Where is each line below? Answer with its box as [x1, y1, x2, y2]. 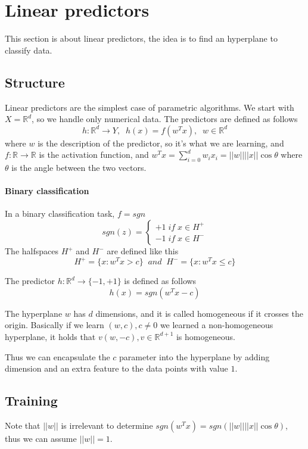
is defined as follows [124, 275, 197, 287]
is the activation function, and [39, 148, 149, 161]
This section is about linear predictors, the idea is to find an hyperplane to [5, 32, 278, 45]
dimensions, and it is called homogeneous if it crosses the [95, 307, 303, 319]
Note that [5, 419, 41, 431]
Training [5, 391, 58, 410]
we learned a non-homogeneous [160, 319, 273, 331]
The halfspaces [5, 245, 58, 257]
